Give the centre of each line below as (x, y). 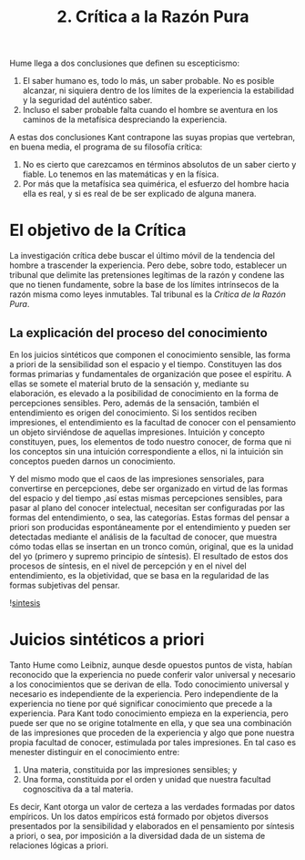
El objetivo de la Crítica (98, 230)
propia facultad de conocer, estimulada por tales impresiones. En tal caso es (153, 742)
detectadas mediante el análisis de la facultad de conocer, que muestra (143, 537)
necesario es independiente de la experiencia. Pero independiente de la (144, 693)
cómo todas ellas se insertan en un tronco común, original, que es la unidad (152, 546)
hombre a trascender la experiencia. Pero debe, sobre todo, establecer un (148, 265)
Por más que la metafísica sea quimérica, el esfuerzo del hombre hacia (156, 184)
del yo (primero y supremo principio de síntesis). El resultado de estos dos (149, 556)
